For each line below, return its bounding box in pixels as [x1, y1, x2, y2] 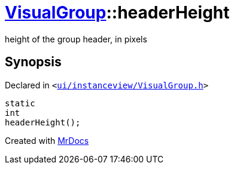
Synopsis [5, 54, 62, 70]
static [5, 98, 35, 108]
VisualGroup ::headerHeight [5, 2, 230, 23]
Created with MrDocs [5, 135, 89, 146]
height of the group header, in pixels [5, 33, 147, 44]
